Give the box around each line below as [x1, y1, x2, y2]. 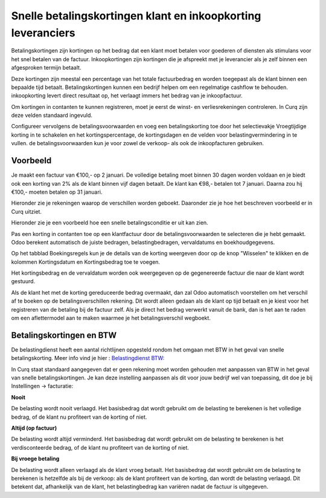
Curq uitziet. [11, 208, 42, 215]
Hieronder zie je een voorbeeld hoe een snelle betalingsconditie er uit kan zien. [11, 219, 208, 226]
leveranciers [11, 26, 75, 39]
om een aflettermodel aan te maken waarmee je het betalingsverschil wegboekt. [11, 315, 211, 322]
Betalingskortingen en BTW [11, 330, 117, 340]
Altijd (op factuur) [11, 424, 57, 432]
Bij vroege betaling [11, 455, 60, 462]
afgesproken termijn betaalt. [11, 64, 81, 71]
